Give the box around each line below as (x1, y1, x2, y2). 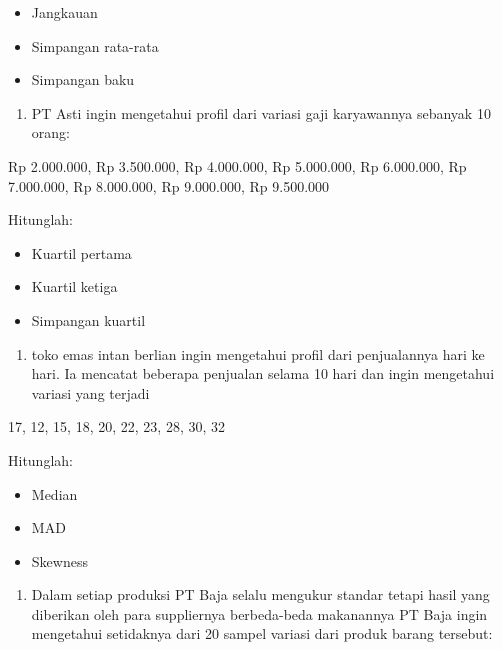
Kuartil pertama (31, 242, 132, 263)
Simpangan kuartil (31, 309, 146, 330)
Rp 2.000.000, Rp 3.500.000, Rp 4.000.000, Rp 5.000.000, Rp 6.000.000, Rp (8, 155, 467, 176)
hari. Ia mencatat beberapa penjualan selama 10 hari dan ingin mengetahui (31, 363, 495, 384)
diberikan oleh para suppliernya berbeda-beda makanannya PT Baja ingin (31, 603, 488, 624)
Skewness (31, 550, 88, 571)
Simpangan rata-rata (31, 35, 159, 56)
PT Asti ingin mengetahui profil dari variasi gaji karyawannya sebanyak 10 (31, 102, 491, 123)
